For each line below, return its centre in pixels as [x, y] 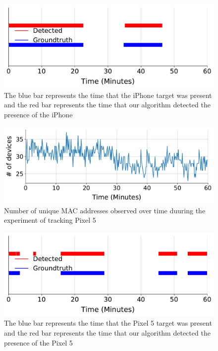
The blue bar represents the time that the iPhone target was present [108, 95]
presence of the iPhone [38, 114]
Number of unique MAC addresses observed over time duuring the [105, 210]
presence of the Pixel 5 [38, 342]
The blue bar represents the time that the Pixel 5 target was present [108, 323]
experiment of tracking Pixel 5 [50, 220]
